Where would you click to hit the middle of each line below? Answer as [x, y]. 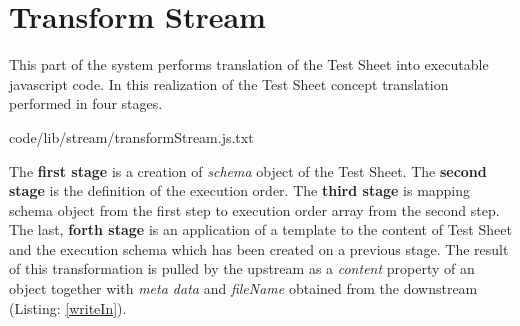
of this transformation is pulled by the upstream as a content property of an [242, 268]
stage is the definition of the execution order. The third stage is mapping [240, 190]
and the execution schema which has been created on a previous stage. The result [259, 248]
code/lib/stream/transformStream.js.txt [131, 136]
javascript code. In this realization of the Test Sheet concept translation [229, 83]
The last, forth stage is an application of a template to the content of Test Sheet [260, 229]
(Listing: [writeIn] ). [68, 307]
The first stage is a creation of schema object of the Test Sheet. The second [248, 170]
